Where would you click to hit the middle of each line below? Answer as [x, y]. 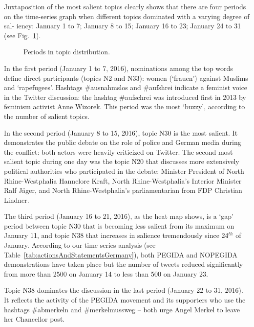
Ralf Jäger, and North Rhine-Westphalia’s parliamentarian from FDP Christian [123, 190]
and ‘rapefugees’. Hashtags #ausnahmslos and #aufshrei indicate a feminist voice [126, 87]
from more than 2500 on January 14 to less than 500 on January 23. [106, 273]
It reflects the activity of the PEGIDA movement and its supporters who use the [125, 300]
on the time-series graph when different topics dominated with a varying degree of [127, 16]
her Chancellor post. [34, 319]
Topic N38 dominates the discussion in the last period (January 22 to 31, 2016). [124, 290]
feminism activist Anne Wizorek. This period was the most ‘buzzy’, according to [125, 106]
